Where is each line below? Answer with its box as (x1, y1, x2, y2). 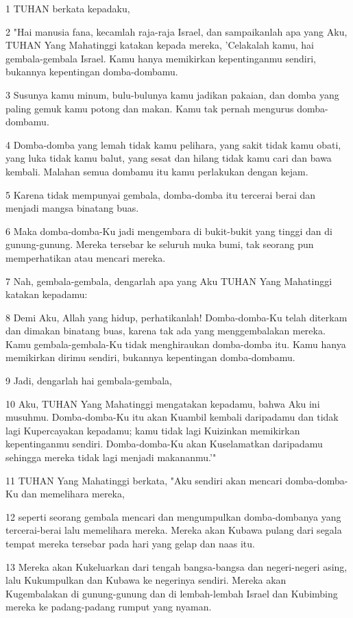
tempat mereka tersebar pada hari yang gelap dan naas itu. (5, 536, 255, 550)
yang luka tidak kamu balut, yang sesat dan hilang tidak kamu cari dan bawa (5, 151, 332, 165)
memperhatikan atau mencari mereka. (5, 250, 166, 264)
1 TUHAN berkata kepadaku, (5, 1, 130, 15)
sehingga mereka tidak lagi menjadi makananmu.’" (5, 450, 217, 465)
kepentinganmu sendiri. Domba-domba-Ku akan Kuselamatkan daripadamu (5, 436, 323, 451)
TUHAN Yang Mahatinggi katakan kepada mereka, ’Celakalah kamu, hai (5, 38, 315, 52)
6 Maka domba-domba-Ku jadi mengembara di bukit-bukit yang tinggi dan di (5, 223, 332, 238)
